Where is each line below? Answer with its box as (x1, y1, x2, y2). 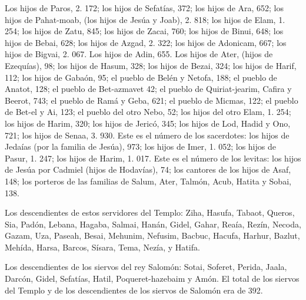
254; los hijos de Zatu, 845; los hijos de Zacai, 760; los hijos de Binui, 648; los (5, 25, 284, 37)
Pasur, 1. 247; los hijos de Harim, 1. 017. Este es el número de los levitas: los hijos (5, 151, 301, 164)
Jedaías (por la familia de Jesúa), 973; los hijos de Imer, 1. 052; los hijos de (5, 140, 276, 153)
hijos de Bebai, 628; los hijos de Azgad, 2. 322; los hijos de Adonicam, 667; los (5, 36, 287, 48)
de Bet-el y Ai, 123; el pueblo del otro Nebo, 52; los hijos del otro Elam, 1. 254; (5, 106, 291, 118)
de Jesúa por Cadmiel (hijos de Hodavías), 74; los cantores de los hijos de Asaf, (5, 163, 291, 176)
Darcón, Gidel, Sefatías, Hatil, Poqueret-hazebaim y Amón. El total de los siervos (5, 272, 300, 285)
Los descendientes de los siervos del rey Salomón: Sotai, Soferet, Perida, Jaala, (5, 261, 287, 273)
